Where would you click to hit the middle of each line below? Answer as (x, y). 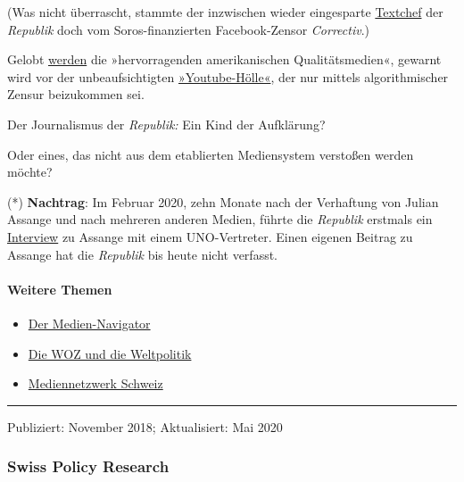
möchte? (30, 172)
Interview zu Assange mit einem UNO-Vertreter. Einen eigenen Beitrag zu (210, 236)
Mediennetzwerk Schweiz (95, 383)
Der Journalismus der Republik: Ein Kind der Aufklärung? (166, 124)
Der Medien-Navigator (89, 323)
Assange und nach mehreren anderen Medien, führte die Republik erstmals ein (220, 219)
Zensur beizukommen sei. (76, 94)
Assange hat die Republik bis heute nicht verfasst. (142, 254)
